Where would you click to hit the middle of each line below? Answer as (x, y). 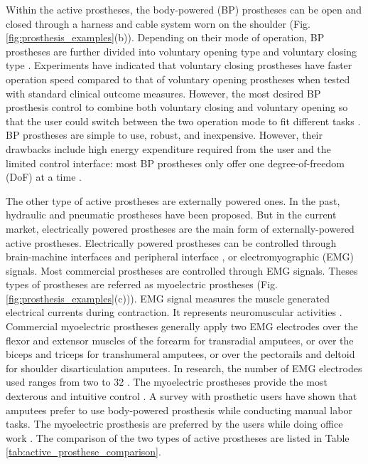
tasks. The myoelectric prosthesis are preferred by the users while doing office (174, 424)
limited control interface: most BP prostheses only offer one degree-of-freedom (175, 163)
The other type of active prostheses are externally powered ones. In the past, (173, 200)
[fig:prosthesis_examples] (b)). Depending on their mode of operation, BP (165, 37)
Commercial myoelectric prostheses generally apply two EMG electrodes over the (182, 326)
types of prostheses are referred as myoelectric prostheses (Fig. (142, 284)
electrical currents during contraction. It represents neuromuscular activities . (174, 312)
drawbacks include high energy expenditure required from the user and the (168, 148)
